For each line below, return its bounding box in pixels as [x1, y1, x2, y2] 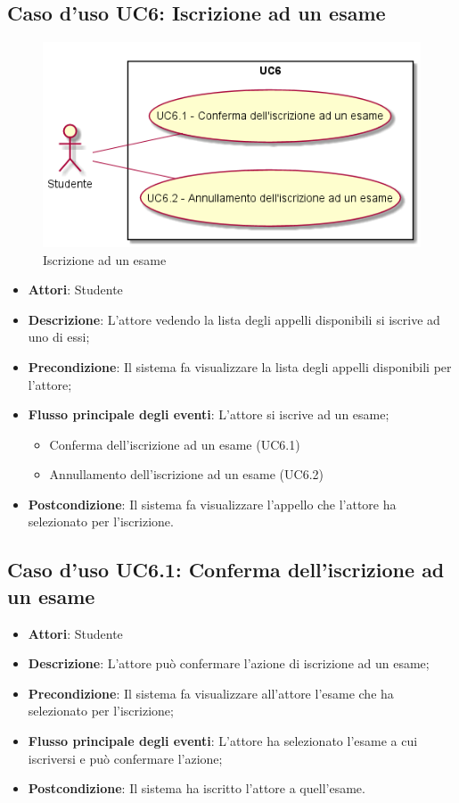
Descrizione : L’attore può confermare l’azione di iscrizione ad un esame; [28, 654, 430, 673]
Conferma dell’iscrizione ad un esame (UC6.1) [49, 435, 300, 453]
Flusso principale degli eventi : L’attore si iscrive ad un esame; [28, 405, 389, 424]
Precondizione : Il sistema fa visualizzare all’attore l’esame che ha [28, 683, 394, 702]
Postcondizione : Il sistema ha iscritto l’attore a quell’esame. [28, 779, 365, 798]
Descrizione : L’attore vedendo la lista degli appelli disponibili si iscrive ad [28, 310, 440, 328]
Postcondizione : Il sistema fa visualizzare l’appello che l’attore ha [28, 494, 397, 513]
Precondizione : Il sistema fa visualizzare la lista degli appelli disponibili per [28, 357, 452, 376]
